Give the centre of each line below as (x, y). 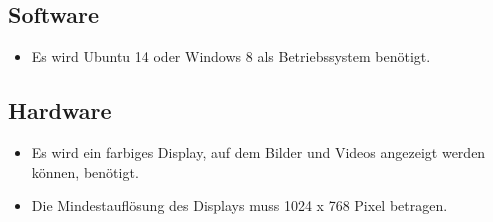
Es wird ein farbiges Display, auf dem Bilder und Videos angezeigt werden (258, 152)
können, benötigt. (85, 171)
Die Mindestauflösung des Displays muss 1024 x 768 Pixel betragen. (239, 205)
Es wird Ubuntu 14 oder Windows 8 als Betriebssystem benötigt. (231, 56)
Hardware (60, 110)
